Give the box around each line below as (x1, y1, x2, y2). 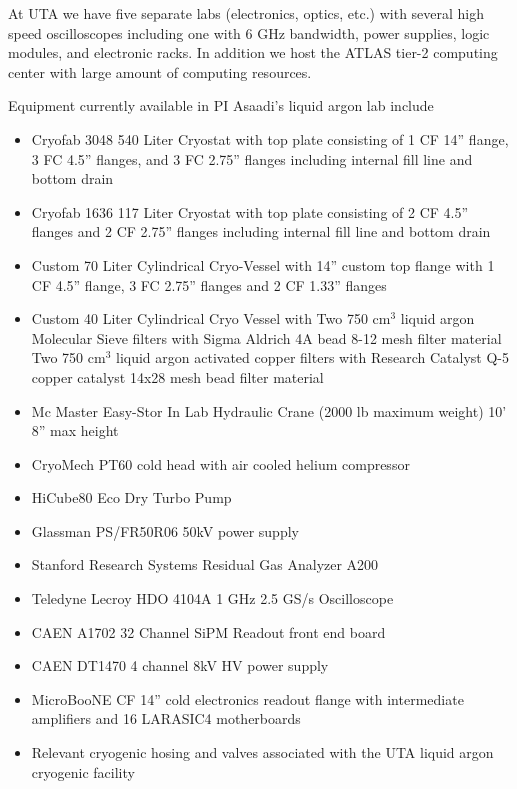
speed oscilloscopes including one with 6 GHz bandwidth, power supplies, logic (8, 22, 490, 43)
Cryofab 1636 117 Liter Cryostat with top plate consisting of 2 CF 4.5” (31, 201, 469, 222)
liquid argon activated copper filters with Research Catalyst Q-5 (116, 347, 509, 368)
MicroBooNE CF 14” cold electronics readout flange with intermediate (31, 688, 464, 709)
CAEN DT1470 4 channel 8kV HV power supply (31, 655, 329, 676)
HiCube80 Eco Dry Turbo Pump (31, 487, 232, 508)
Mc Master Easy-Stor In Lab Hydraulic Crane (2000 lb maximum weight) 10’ (31, 400, 507, 421)
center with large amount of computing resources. (8, 61, 312, 82)
